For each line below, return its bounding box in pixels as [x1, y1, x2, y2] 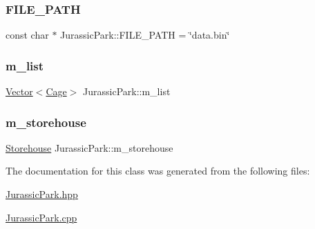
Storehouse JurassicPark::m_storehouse [6, 140, 173, 155]
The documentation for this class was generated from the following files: [6, 163, 310, 178]
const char [6, 28, 49, 42]
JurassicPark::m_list [83, 84, 171, 99]
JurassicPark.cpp [6, 210, 77, 224]
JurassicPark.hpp [6, 187, 78, 201]
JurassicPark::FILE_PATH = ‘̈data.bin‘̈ [60, 28, 230, 42]
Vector [6, 84, 33, 99]
